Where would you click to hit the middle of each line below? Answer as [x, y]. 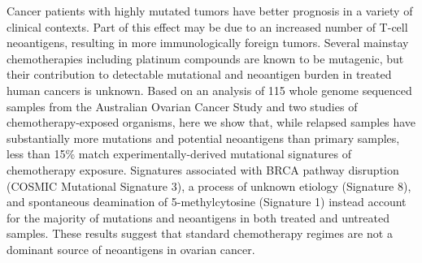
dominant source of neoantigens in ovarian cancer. [131, 249]
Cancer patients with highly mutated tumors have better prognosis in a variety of [210, 11]
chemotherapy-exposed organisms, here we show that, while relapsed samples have [211, 122]
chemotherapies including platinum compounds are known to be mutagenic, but [205, 58]
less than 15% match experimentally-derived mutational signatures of [179, 154]
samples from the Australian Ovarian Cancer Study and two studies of [182, 106]
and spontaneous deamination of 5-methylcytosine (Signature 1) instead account [207, 202]
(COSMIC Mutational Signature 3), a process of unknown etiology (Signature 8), [209, 185]
